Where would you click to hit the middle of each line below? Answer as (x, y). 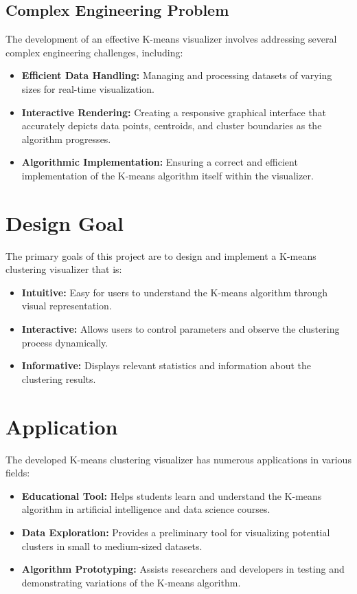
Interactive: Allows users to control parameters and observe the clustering (181, 329)
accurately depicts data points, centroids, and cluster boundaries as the (172, 125)
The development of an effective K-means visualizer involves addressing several (171, 39)
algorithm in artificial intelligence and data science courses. (146, 509)
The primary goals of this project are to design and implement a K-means (161, 255)
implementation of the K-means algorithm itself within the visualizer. (168, 175)
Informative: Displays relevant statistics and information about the (166, 365)
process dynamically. (65, 342)
